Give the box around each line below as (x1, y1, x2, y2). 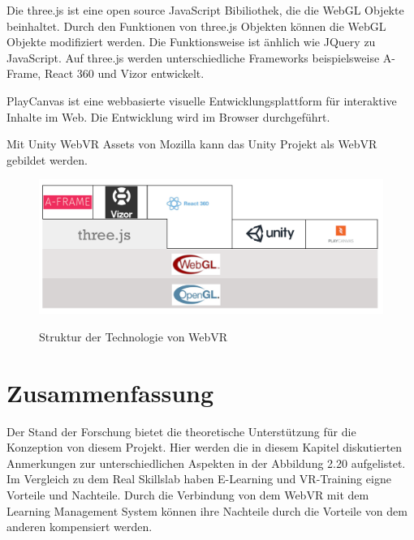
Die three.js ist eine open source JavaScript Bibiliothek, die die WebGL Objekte (6, 2, 404, 18)
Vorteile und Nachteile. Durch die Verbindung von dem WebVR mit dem (6, 486, 369, 504)
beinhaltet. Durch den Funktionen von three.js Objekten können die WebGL (6, 17, 386, 34)
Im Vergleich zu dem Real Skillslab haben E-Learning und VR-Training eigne (6, 470, 391, 487)
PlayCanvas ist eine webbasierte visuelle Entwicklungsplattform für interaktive (6, 92, 397, 109)
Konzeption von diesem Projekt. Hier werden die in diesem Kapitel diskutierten (6, 439, 403, 456)
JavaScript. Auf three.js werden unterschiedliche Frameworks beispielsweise (6, 49, 380, 66)
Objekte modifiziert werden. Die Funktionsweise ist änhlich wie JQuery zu (6, 33, 376, 50)
